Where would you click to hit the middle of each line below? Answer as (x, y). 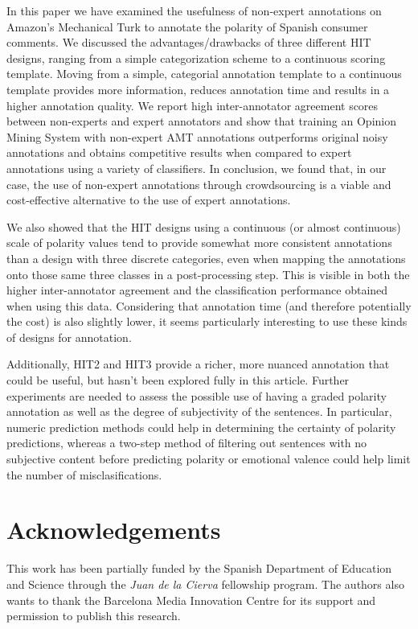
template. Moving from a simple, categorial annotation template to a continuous (204, 74)
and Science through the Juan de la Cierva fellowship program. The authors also (205, 584)
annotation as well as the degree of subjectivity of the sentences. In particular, (199, 411)
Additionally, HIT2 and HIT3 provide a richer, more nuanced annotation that (198, 364)
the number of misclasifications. (84, 474)
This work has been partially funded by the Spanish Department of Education (199, 568)
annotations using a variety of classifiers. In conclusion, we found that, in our (197, 168)
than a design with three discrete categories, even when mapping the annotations (206, 258)
